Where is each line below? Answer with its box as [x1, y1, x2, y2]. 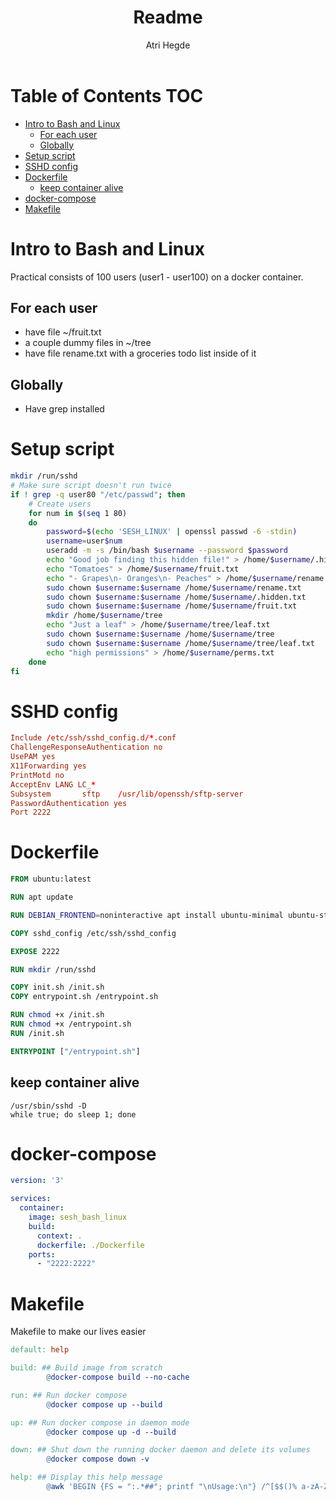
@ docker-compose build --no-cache [46, 1372, 190, 1382]
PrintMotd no [10, 770, 65, 780]
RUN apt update [10, 892, 74, 903]
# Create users [28, 499, 92, 509]
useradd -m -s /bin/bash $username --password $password [46, 546, 288, 556]
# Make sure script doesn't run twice [10, 481, 172, 491]
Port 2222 [10, 807, 52, 818]
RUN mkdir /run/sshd [10, 964, 97, 975]
